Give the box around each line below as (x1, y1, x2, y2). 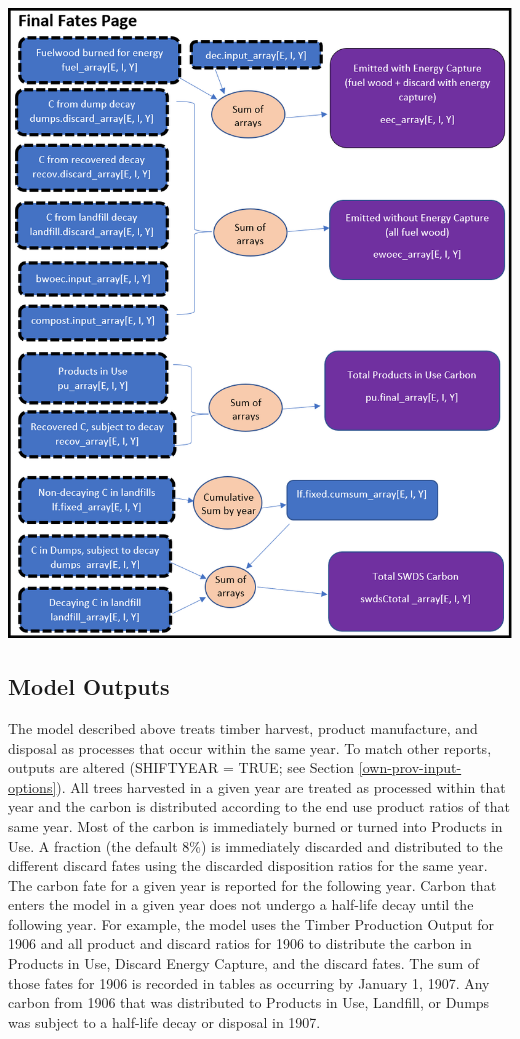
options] (8, 776, 57, 797)
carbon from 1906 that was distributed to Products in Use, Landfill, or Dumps (8, 992, 490, 1013)
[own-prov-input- (358, 757, 462, 778)
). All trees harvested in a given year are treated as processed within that (56, 776, 506, 797)
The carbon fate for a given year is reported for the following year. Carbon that (8, 874, 497, 895)
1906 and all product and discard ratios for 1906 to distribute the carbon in (8, 933, 472, 954)
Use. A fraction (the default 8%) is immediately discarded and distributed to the (8, 835, 503, 856)
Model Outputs (8, 671, 170, 702)
